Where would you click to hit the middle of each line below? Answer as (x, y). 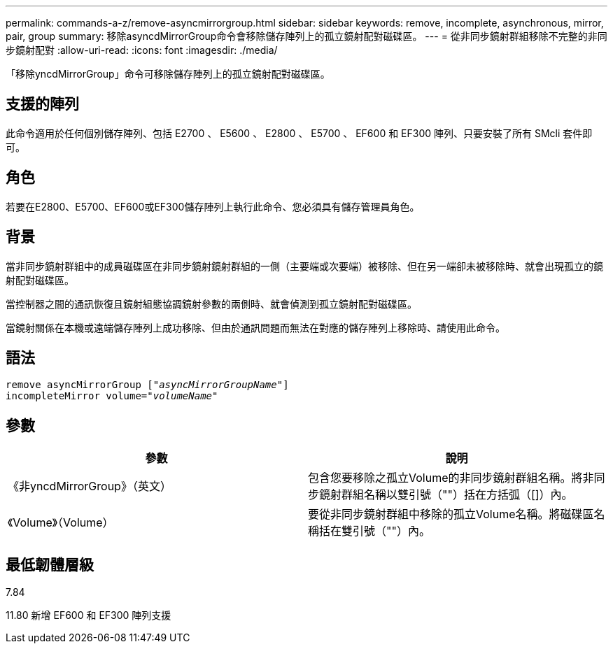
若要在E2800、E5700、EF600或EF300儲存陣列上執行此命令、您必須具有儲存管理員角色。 (213, 206)
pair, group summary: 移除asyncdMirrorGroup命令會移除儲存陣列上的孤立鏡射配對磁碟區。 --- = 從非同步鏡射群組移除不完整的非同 (306, 36)
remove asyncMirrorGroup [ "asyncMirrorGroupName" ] (147, 385)
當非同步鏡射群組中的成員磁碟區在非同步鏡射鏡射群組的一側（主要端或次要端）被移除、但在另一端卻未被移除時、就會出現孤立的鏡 (304, 266)
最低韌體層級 (50, 564)
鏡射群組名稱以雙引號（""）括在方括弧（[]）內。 (446, 495)
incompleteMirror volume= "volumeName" (112, 396)
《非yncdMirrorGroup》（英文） (90, 486)
